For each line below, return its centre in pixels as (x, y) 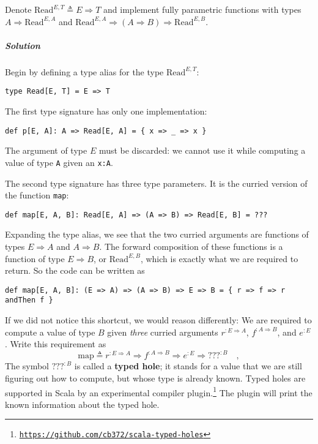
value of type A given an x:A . (59, 162)
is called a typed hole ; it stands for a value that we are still (188, 366)
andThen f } (29, 300)
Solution (23, 45)
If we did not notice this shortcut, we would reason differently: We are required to (158, 320)
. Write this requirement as (56, 344)
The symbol (27, 366)
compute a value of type (50, 332)
